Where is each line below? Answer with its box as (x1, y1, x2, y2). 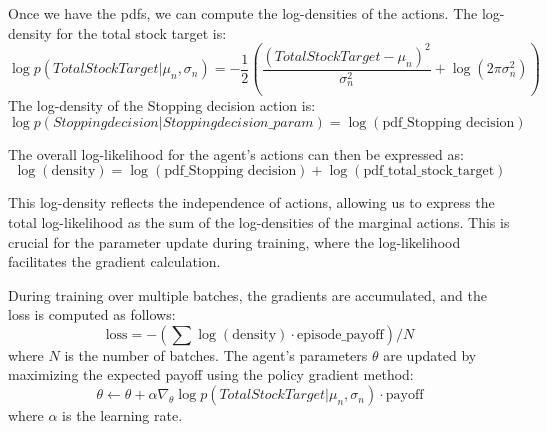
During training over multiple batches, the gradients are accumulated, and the (8, 284, 487, 305)
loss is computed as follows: (8, 304, 176, 325)
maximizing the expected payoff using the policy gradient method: (8, 364, 414, 385)
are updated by (383, 344, 477, 365)
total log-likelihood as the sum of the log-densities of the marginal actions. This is (8, 211, 510, 232)
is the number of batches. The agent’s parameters (64, 344, 368, 365)
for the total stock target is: (56, 22, 227, 43)
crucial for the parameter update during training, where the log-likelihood (8, 231, 461, 252)
